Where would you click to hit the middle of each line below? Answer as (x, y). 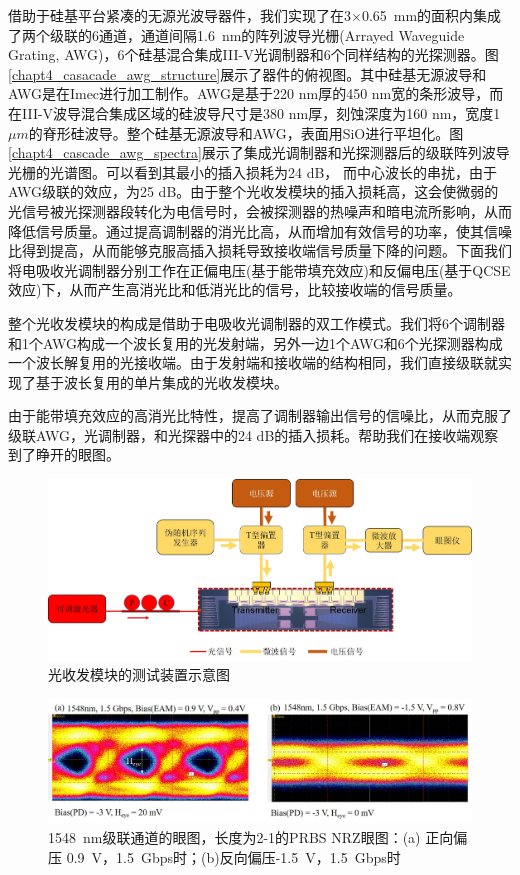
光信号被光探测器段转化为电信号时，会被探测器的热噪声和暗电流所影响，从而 (260, 210)
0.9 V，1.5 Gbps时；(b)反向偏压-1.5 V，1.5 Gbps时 (233, 856)
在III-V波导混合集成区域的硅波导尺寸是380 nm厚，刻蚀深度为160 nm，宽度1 (254, 112)
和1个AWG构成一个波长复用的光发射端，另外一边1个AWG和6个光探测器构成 (255, 342)
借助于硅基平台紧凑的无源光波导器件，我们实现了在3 (179, 15)
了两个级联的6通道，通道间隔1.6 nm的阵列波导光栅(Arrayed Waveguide (236, 34)
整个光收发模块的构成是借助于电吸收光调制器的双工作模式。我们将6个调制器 (256, 322)
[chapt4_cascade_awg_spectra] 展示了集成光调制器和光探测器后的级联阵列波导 (259, 152)
